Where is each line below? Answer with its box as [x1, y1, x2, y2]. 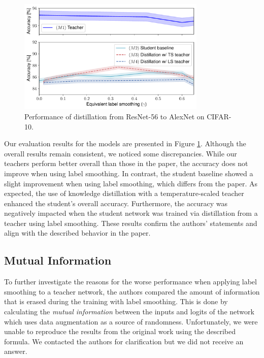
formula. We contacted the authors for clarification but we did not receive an [4, 336, 244, 346]
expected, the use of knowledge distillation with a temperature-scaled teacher [4, 188, 244, 199]
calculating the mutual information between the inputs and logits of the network [4, 306, 254, 317]
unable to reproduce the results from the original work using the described [4, 326, 236, 337]
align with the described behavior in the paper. [4, 227, 151, 238]
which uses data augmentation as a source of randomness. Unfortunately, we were [4, 316, 258, 327]
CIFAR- [207, 111, 232, 121]
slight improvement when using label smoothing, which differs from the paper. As [4, 178, 258, 188]
